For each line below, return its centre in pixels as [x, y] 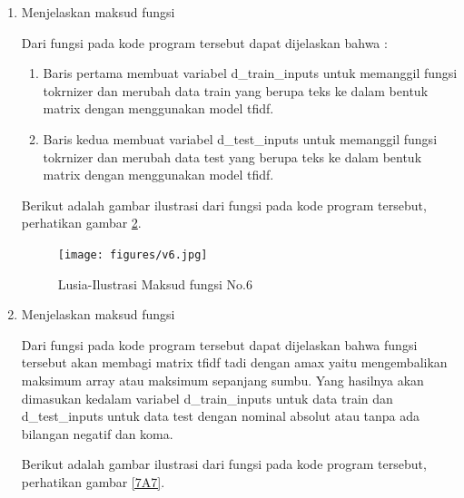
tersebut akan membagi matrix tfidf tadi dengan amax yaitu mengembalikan [234, 362]
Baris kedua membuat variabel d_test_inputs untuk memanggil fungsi [240, 138]
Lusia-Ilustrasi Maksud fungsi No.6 [155, 283]
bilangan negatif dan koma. [97, 433]
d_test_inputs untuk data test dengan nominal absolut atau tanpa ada [221, 416]
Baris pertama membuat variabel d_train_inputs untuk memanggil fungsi [250, 73]
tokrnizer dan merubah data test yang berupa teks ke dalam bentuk [232, 156]
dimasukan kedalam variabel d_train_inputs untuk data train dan [207, 398]
